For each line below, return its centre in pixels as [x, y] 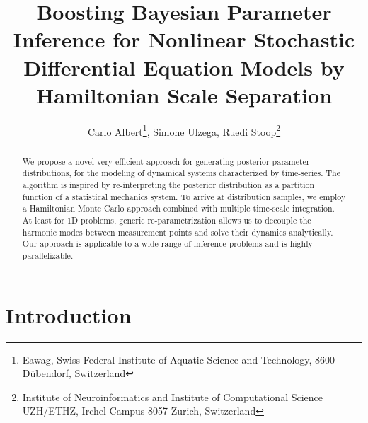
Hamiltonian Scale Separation [184, 94]
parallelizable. [48, 255]
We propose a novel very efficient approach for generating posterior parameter [166, 161]
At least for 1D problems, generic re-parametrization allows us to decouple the [167, 220]
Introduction [69, 314]
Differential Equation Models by [184, 67]
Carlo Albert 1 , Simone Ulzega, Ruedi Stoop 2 [184, 130]
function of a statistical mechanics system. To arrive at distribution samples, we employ [184, 196]
